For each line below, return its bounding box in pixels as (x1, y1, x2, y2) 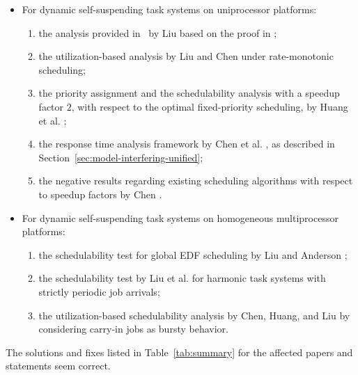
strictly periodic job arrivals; (38, 284, 160, 298)
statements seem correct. (6, 358, 111, 373)
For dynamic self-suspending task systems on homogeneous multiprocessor (22, 210, 338, 225)
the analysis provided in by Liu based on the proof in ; (38, 25, 277, 40)
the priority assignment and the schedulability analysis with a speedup (38, 86, 340, 100)
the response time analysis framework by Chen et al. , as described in (38, 136, 335, 151)
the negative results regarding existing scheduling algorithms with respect (38, 173, 353, 188)
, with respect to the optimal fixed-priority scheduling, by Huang (71, 99, 348, 113)
